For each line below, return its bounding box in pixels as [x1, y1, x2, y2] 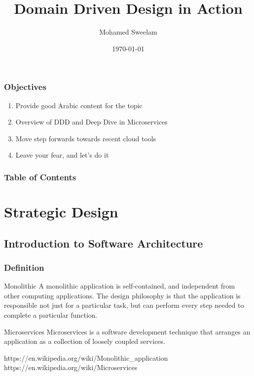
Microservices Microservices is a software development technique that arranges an [4, 326, 251, 336]
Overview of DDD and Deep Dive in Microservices [15, 117, 168, 127]
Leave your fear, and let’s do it [15, 150, 109, 160]
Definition [4, 261, 44, 273]
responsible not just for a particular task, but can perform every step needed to [4, 300, 244, 310]
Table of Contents [4, 170, 76, 183]
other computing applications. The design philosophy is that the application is [4, 290, 241, 300]
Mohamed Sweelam [99, 27, 157, 37]
